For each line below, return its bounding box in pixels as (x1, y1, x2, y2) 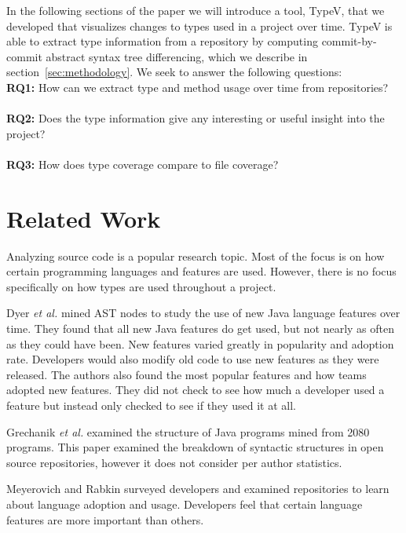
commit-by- (321, 33, 377, 49)
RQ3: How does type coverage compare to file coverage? (6, 155, 279, 172)
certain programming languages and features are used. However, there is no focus (6, 263, 397, 279)
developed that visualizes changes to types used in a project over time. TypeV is (6, 17, 393, 34)
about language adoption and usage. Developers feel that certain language (6, 495, 363, 512)
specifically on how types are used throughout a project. (6, 278, 276, 294)
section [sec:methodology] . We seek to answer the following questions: (6, 64, 342, 80)
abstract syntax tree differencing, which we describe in (46, 48, 308, 64)
